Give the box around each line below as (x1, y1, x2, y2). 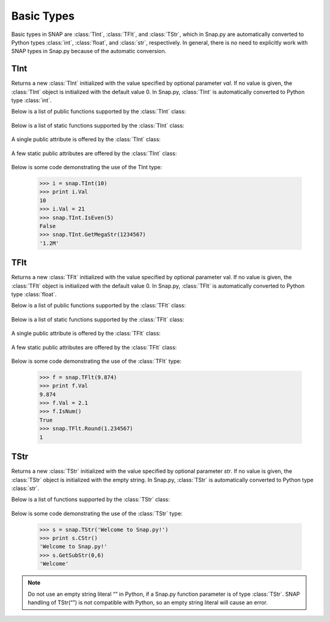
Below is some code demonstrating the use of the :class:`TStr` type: (11, 510, 183, 517)
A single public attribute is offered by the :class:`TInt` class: (11, 136, 161, 143)
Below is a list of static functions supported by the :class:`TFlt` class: (11, 315, 185, 323)
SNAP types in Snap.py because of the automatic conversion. (11, 48, 167, 55)
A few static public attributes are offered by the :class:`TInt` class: (11, 150, 177, 157)
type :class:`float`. (11, 290, 57, 298)
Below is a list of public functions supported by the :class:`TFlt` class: (11, 302, 186, 309)
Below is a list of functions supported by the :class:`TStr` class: (11, 496, 170, 503)
